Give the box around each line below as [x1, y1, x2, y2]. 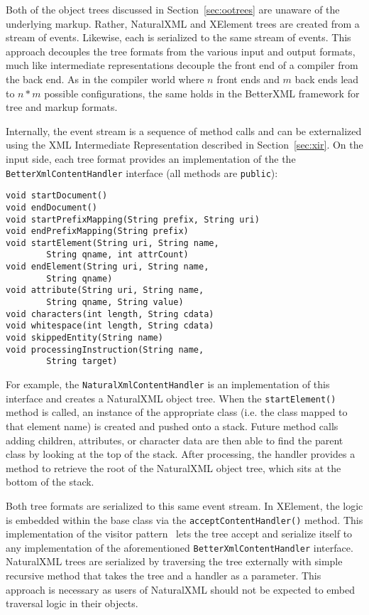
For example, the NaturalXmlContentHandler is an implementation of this [6, 377, 330, 392]
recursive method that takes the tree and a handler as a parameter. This [6, 568, 321, 582]
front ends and [216, 71, 280, 86]
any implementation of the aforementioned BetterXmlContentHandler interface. [6, 540, 353, 555]
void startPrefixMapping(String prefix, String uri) [6, 214, 260, 225]
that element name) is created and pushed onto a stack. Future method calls [6, 418, 338, 433]
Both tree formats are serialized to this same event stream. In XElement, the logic [6, 498, 363, 513]
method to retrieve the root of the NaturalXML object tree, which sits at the [6, 460, 341, 475]
